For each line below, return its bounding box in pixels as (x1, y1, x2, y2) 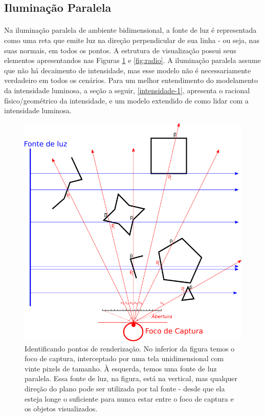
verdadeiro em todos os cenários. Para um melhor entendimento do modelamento (4, 75, 258, 86)
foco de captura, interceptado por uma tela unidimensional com (25, 353, 224, 364)
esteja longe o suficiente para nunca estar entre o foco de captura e (25, 393, 234, 404)
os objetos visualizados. (25, 403, 98, 414)
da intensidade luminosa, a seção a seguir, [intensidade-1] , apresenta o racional (4, 85, 250, 95)
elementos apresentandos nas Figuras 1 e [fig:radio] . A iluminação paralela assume (4, 55, 261, 66)
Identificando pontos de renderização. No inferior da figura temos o (25, 343, 235, 353)
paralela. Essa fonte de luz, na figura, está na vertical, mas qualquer (25, 373, 237, 384)
